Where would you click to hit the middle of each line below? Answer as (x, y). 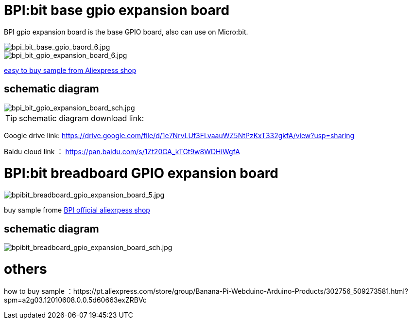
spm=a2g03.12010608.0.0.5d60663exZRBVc (75, 300)
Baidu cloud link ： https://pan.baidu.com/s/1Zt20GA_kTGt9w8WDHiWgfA (122, 151)
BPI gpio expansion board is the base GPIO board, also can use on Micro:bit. (126, 32)
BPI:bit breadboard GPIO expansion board (141, 173)
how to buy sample (34, 291)
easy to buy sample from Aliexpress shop (70, 70)
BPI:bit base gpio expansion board (117, 10)
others (26, 269)
